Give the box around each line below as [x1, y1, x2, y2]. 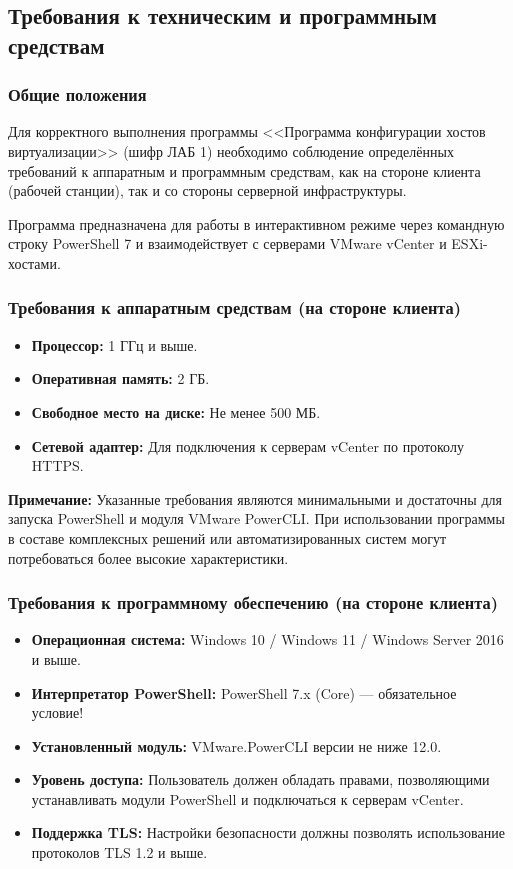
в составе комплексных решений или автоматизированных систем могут [8, 527, 447, 548]
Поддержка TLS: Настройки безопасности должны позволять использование [31, 822, 505, 843]
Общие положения [8, 82, 147, 107]
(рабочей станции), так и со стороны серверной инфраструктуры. [8, 180, 407, 201]
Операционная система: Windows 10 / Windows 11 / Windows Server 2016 [31, 629, 504, 650]
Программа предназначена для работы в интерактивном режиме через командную [8, 213, 505, 234]
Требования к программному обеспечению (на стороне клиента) [8, 590, 499, 615]
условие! [31, 702, 84, 723]
